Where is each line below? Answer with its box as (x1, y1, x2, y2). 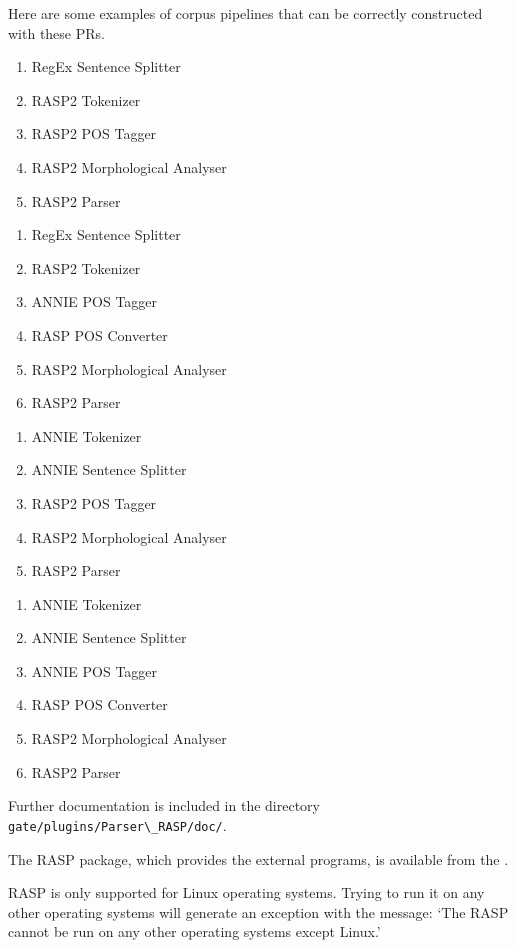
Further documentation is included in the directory (8, 795, 320, 816)
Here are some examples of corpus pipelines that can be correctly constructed (8, 3, 483, 23)
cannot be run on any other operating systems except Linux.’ (8, 921, 381, 942)
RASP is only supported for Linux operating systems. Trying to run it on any (8, 882, 485, 903)
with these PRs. (8, 22, 105, 43)
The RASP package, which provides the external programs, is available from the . (8, 848, 509, 869)
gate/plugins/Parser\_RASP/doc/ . (8, 814, 227, 835)
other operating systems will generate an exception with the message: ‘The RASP (8, 901, 509, 922)
